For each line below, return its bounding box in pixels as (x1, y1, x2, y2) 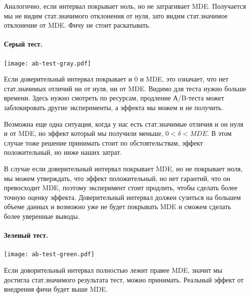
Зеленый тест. (4, 230, 48, 240)
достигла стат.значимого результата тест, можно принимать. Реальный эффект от (4, 274, 244, 284)
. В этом (207, 128, 232, 138)
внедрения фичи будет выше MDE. (4, 284, 108, 294)
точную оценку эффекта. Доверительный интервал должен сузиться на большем (4, 192, 241, 202)
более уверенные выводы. (4, 211, 80, 221)
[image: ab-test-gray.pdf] (4, 60, 91, 67)
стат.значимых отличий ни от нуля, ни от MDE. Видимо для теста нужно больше (4, 83, 246, 93)
